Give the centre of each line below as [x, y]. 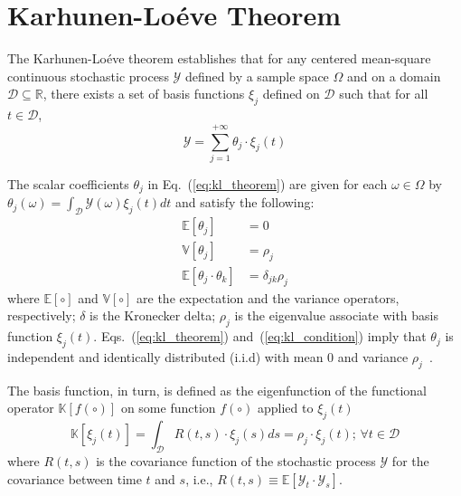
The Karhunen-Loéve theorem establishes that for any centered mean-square [219, 58]
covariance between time [75, 478]
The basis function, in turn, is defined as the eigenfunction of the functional [217, 390]
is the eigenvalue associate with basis [337, 315]
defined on [291, 94]
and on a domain [394, 76]
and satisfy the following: [245, 202]
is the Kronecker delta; [153, 315]
